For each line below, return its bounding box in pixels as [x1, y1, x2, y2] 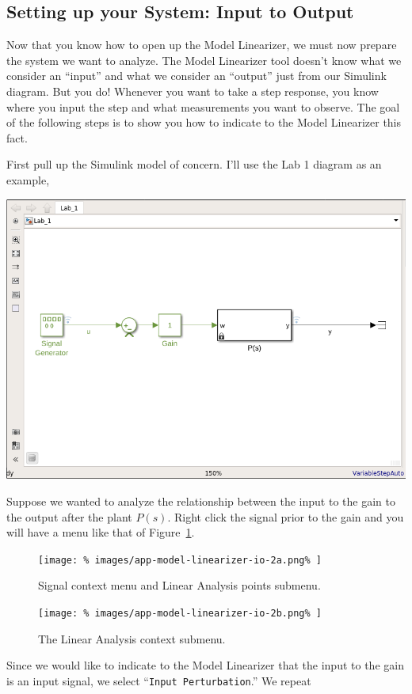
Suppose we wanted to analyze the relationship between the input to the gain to [6, 492, 395, 509]
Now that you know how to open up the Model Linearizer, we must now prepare [6, 36, 397, 53]
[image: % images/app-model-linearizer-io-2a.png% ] [38, 554, 322, 566]
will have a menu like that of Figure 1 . [6, 524, 195, 540]
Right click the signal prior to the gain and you [174, 508, 404, 525]
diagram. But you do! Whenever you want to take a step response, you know [6, 82, 379, 99]
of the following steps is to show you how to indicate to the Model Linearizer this [6, 114, 402, 131]
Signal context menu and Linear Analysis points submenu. [38, 577, 321, 594]
